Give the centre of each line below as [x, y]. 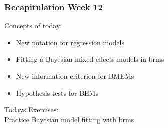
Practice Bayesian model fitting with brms [69, 119]
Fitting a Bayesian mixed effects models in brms [90, 59]
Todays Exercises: [31, 110]
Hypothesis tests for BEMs [57, 93]
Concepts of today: [33, 25]
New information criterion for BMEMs [75, 76]
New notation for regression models [70, 42]
